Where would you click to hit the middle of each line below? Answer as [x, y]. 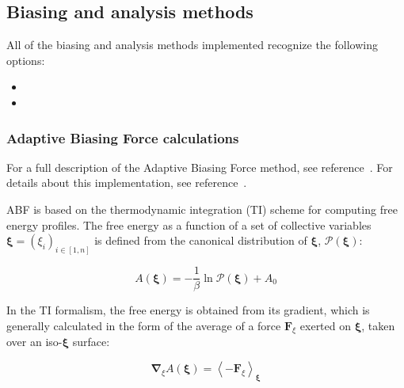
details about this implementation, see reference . [127, 183]
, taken [378, 325]
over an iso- [34, 342]
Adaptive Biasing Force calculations [123, 137]
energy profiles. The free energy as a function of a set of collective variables [189, 224]
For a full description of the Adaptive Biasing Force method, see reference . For [200, 167]
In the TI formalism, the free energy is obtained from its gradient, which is [188, 310]
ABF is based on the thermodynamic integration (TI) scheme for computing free [202, 209]
